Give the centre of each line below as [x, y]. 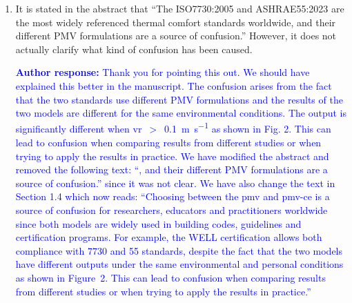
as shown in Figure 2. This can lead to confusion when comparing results [170, 277]
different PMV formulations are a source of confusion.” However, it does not [176, 36]
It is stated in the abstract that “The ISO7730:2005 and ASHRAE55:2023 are [180, 8]
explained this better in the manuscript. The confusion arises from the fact [174, 85]
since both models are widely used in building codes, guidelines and [158, 223]
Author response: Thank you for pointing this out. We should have [163, 72]
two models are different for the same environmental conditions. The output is [181, 113]
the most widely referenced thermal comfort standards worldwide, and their [176, 22]
